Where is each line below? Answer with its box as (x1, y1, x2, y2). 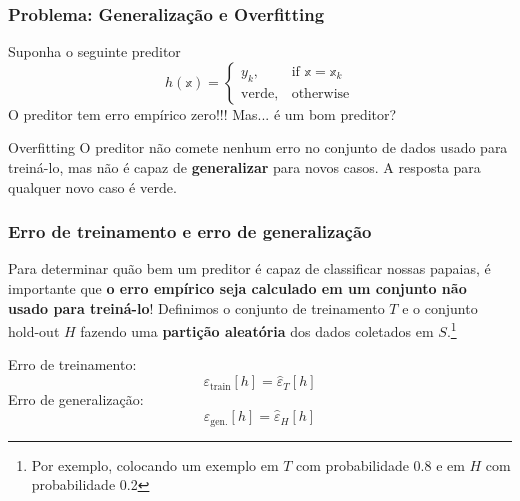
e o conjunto (402, 297, 478, 318)
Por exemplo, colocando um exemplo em (31, 454, 279, 475)
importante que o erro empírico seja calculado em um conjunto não (8, 278, 467, 298)
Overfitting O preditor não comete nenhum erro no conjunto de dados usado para (8, 137, 508, 158)
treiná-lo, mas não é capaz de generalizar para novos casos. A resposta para (8, 157, 481, 177)
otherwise (291, 86, 350, 101)
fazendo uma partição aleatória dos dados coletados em (80, 320, 434, 341)
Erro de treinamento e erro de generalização (8, 219, 372, 244)
